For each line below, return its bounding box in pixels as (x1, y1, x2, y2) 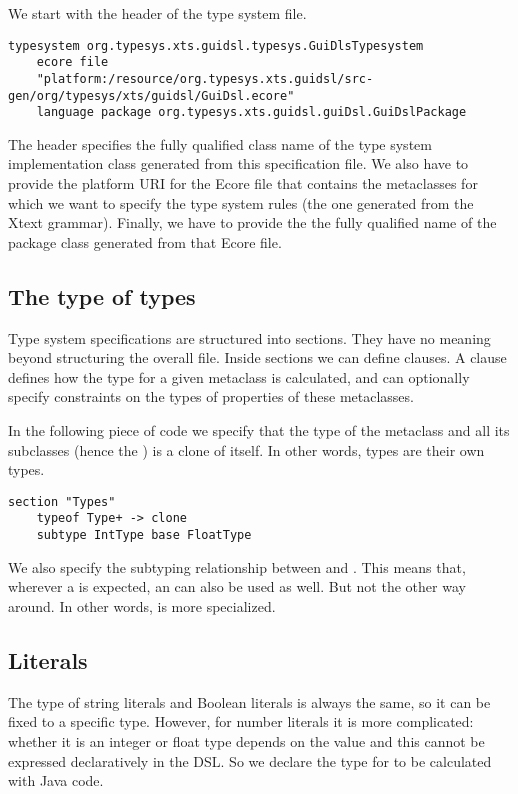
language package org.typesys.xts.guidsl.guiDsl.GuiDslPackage (36, 105, 467, 120)
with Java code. (8, 770, 104, 791)
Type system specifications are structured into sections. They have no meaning (8, 327, 491, 348)
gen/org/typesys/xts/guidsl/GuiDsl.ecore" (8, 88, 295, 103)
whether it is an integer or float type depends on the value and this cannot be (8, 730, 485, 751)
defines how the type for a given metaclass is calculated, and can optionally (8, 366, 470, 387)
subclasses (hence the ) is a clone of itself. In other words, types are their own (8, 439, 485, 460)
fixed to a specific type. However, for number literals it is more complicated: (8, 711, 474, 732)
